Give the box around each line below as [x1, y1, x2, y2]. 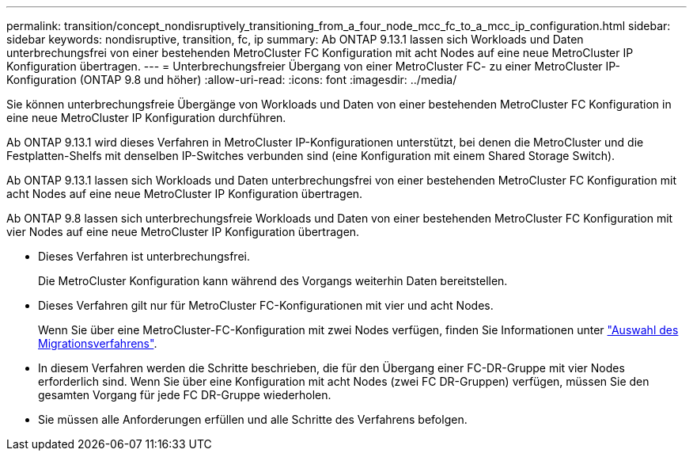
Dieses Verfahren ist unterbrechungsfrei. [38, 249, 250, 263]
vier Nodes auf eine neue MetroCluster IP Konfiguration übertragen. [6, 225, 360, 238]
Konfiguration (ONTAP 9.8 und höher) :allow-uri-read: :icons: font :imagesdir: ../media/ [6, 73, 457, 86]
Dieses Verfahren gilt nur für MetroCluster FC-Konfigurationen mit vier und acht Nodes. [38, 299, 494, 312]
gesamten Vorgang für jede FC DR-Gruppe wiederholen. [38, 388, 331, 402]
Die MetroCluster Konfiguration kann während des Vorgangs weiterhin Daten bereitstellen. [38, 274, 508, 288]
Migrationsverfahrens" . [38, 337, 157, 350]
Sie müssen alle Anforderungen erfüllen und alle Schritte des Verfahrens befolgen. [38, 413, 468, 426]
